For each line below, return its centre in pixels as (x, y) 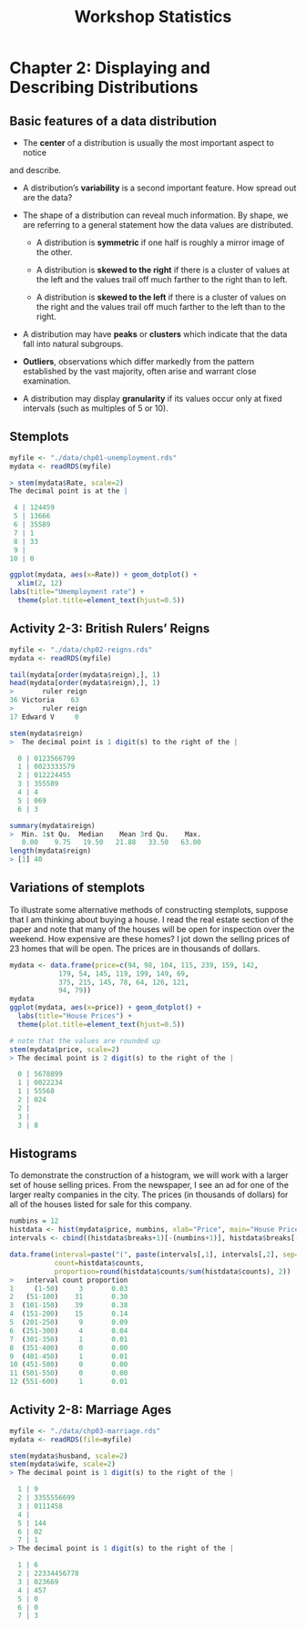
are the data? (47, 197)
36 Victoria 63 (44, 700)
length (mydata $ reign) (51, 851)
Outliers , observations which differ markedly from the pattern (138, 361)
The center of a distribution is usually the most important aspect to (148, 143)
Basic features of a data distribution (113, 121)
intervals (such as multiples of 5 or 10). (95, 408)
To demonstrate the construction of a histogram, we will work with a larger (149, 1175)
